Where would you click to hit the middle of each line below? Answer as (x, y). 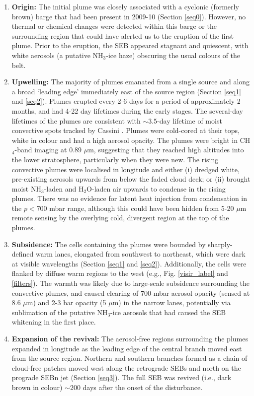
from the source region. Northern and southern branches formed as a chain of (129, 358)
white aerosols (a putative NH (57, 55)
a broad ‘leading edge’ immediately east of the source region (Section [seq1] (126, 91)
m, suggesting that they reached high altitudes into (166, 150)
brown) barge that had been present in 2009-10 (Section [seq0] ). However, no (129, 16)
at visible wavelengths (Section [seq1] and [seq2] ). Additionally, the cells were (129, 263)
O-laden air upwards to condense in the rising (156, 188)
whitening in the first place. (54, 322)
